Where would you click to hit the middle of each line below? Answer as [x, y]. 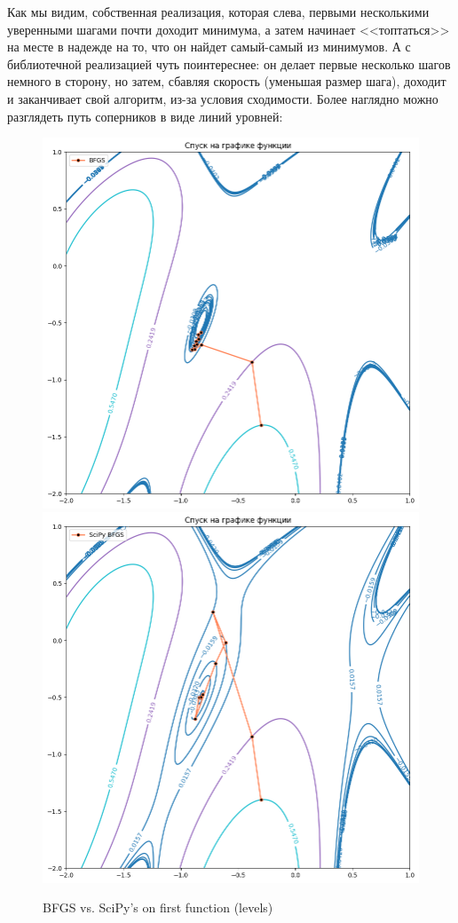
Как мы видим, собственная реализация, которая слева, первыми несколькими [218, 12]
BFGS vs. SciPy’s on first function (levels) [158, 907]
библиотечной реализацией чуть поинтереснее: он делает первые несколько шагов [229, 63]
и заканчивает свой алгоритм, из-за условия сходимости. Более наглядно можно [223, 98]
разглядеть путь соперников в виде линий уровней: [145, 116]
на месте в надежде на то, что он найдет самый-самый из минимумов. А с [209, 47]
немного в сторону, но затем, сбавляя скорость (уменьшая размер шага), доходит [227, 81]
